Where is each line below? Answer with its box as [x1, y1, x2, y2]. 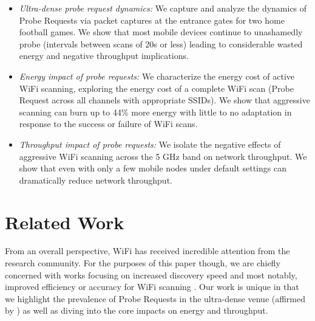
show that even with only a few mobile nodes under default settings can [19, 162, 286, 174]
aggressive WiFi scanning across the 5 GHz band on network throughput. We [19, 150, 307, 162]
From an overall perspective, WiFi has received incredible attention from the [5, 244, 290, 257]
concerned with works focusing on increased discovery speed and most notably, [5, 268, 297, 281]
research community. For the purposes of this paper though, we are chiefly [5, 257, 280, 269]
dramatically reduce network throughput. [19, 173, 172, 186]
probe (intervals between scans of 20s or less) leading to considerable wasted [19, 37, 303, 50]
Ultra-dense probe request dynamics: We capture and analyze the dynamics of [19, 2, 307, 14]
